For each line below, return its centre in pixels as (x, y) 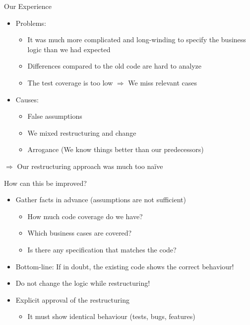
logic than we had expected (69, 49)
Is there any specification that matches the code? (102, 249)
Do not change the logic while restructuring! (83, 283)
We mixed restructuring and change (82, 132)
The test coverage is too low (70, 82)
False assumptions (55, 116)
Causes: (27, 99)
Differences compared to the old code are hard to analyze (114, 66)
